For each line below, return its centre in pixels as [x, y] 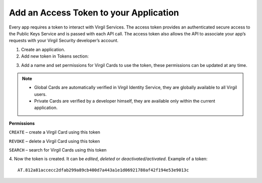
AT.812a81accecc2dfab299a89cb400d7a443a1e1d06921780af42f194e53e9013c [103, 170]
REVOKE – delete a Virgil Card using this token [55, 141]
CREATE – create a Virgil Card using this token [55, 132]
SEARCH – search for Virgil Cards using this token [58, 150]
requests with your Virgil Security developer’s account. [64, 41]
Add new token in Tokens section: [55, 56]
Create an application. [43, 49]
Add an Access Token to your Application [94, 13]
